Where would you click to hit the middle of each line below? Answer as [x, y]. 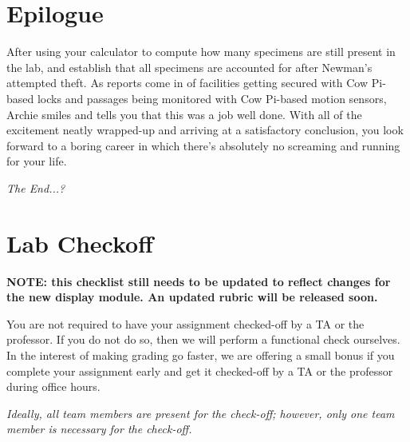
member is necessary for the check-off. [99, 429]
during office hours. [53, 386]
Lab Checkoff [80, 243]
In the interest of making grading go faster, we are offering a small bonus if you [201, 354]
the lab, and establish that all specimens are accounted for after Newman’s [189, 67]
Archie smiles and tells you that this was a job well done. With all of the [184, 114]
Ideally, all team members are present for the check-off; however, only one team [201, 413]
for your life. [37, 161]
